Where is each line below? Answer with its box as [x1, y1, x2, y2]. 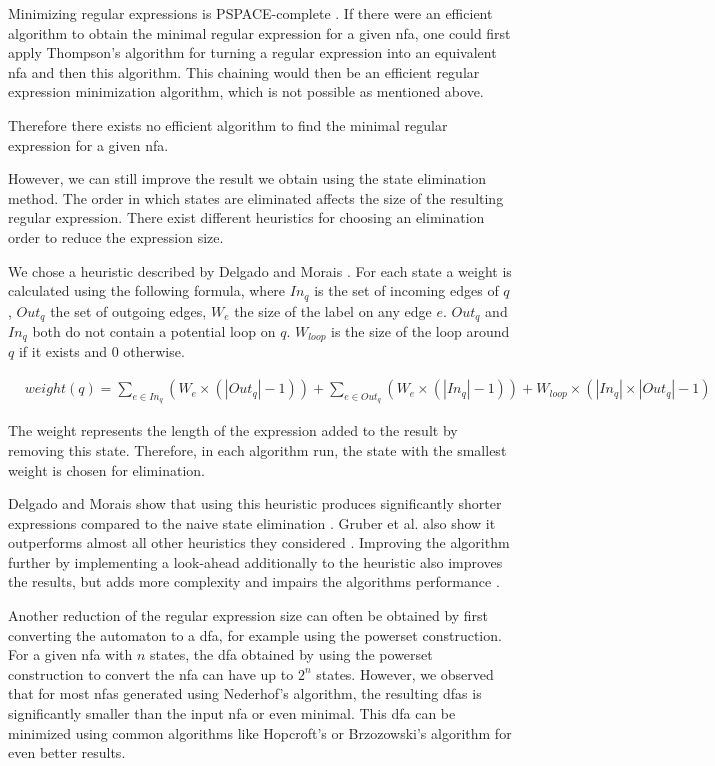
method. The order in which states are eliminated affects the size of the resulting [8, 187, 504, 208]
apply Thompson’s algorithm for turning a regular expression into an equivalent [8, 42, 497, 63]
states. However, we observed [316, 663, 494, 684]
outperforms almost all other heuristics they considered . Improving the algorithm [8, 532, 510, 553]
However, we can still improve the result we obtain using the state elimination [8, 168, 486, 189]
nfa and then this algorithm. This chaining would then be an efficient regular [8, 61, 480, 82]
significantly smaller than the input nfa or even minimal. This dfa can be [8, 703, 456, 724]
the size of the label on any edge [234, 300, 432, 321]
